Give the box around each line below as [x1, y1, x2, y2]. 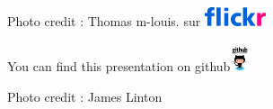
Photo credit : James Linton [7, 87, 163, 106]
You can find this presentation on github [7, 57, 231, 76]
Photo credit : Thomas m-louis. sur [7, 11, 201, 30]
